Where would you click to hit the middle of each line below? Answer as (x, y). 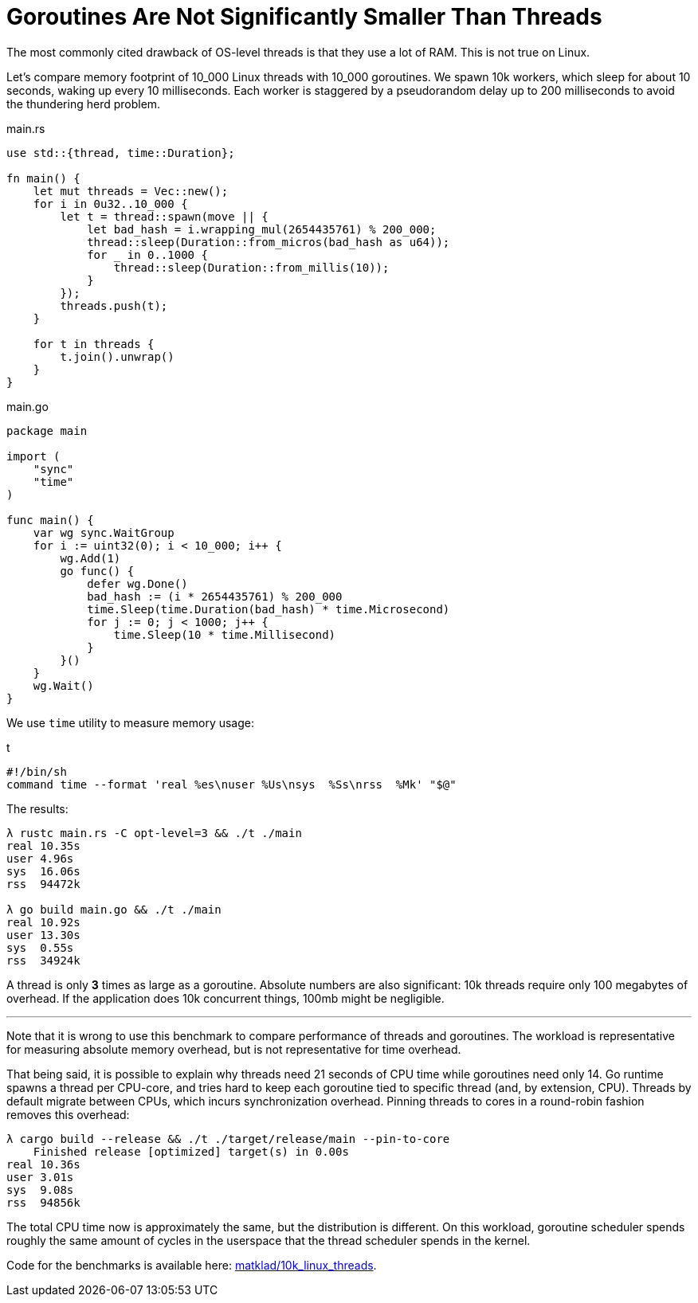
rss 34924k (43, 960)
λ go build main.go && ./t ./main (114, 909)
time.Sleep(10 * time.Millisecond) (225, 634)
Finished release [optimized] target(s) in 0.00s (191, 1151)
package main (47, 430)
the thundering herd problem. (84, 104)
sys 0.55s (40, 947)
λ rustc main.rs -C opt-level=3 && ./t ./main (154, 833)
